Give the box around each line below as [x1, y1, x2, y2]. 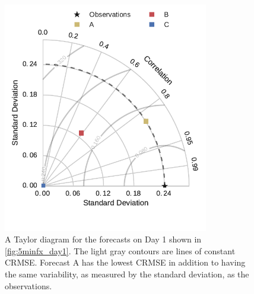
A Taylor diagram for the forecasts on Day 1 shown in [5, 233, 202, 245]
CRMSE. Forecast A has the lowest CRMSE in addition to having [5, 256, 246, 269]
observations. [5, 279, 52, 292]
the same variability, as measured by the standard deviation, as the [5, 267, 249, 280]
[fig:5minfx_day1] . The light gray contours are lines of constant [5, 244, 236, 257]
